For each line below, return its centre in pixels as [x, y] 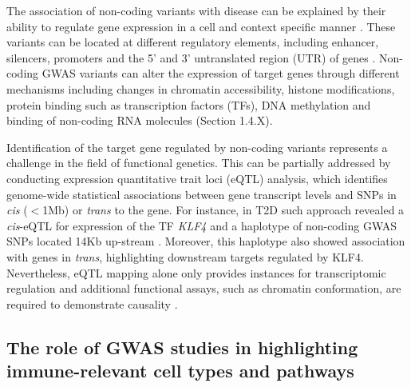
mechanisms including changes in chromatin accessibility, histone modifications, [201, 88]
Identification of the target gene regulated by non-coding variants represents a [197, 147]
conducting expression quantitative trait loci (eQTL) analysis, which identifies [197, 178]
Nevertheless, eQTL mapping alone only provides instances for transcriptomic [196, 272]
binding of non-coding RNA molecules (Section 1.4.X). [140, 120]
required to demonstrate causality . [92, 303]
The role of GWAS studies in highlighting [182, 347]
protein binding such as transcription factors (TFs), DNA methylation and [189, 104]
